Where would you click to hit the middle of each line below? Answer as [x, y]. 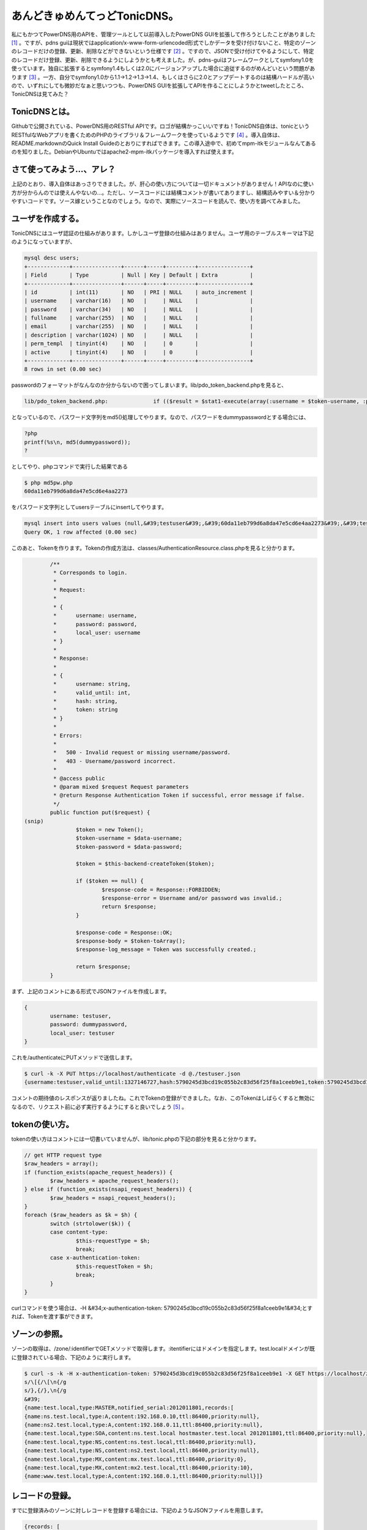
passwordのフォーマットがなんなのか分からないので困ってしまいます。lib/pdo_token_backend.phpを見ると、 [149, 385]
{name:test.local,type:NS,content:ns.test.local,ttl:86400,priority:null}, [140, 1442]
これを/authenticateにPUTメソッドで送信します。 [73, 1058]
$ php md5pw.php [49, 483]
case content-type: [79, 1232]
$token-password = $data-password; [129, 847]
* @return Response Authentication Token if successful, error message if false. [179, 795]
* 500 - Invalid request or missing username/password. [142, 752]
